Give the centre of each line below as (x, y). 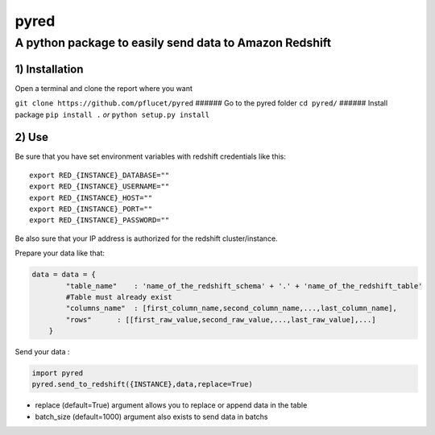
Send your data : (42, 352)
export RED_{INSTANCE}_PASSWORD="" (99, 220)
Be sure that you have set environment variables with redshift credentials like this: (150, 156)
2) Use (31, 137)
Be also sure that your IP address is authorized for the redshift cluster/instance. (146, 238)
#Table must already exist (119, 297)
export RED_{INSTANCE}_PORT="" (91, 209)
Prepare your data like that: (60, 253)
